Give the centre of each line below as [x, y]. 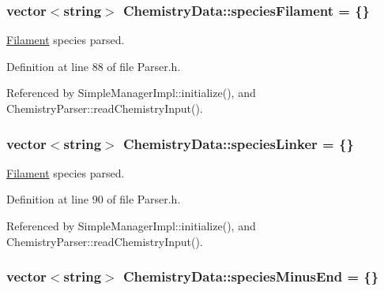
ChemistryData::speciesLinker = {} [238, 143]
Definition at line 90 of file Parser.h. [94, 199]
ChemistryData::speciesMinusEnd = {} [251, 276]
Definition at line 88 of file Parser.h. [94, 66]
